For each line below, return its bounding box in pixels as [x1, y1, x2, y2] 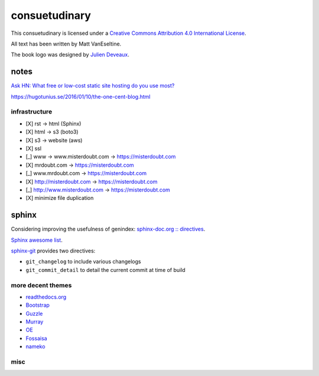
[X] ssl [25, 145, 41, 152]
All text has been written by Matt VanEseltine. [11, 40, 122, 47]
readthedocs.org [25, 293, 67, 300]
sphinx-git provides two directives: [11, 247, 96, 254]
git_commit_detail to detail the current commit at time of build [25, 266, 185, 273]
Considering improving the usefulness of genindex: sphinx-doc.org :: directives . [11, 225, 206, 233]
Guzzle [25, 310, 43, 317]
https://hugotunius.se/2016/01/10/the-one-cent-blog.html [11, 93, 151, 100]
